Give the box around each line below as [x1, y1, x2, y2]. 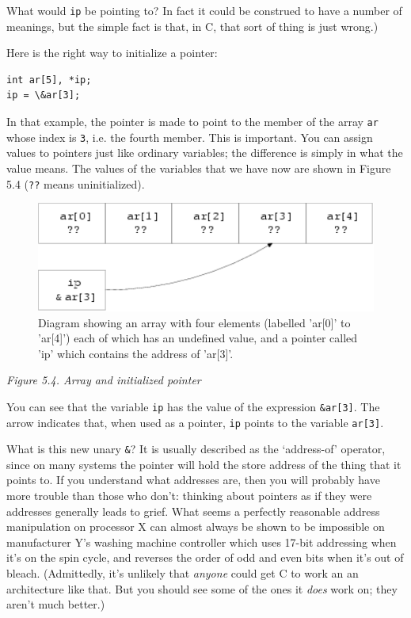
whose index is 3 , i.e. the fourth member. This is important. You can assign [6, 128, 373, 145]
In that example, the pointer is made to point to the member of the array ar [6, 113, 379, 130]
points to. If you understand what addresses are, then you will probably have [6, 471, 380, 488]
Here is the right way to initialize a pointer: [6, 44, 218, 61]
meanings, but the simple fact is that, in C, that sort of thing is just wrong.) [6, 17, 379, 34]
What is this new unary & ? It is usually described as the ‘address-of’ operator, [6, 441, 386, 457]
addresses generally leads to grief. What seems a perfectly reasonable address [6, 502, 380, 519]
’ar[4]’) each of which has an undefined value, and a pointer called [38, 330, 358, 346]
